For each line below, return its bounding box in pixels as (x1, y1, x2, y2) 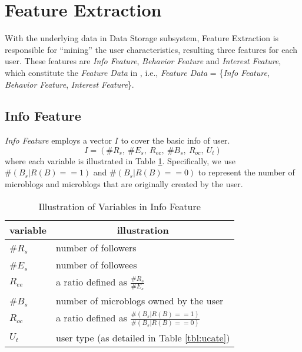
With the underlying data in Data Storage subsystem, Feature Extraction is (5, 32, 279, 44)
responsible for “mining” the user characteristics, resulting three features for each (5, 43, 298, 55)
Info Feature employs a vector (5, 134, 112, 147)
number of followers (56, 240, 137, 254)
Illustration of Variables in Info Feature (38, 199, 201, 213)
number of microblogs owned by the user (56, 293, 224, 307)
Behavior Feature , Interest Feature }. (5, 78, 134, 90)
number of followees (56, 257, 137, 271)
